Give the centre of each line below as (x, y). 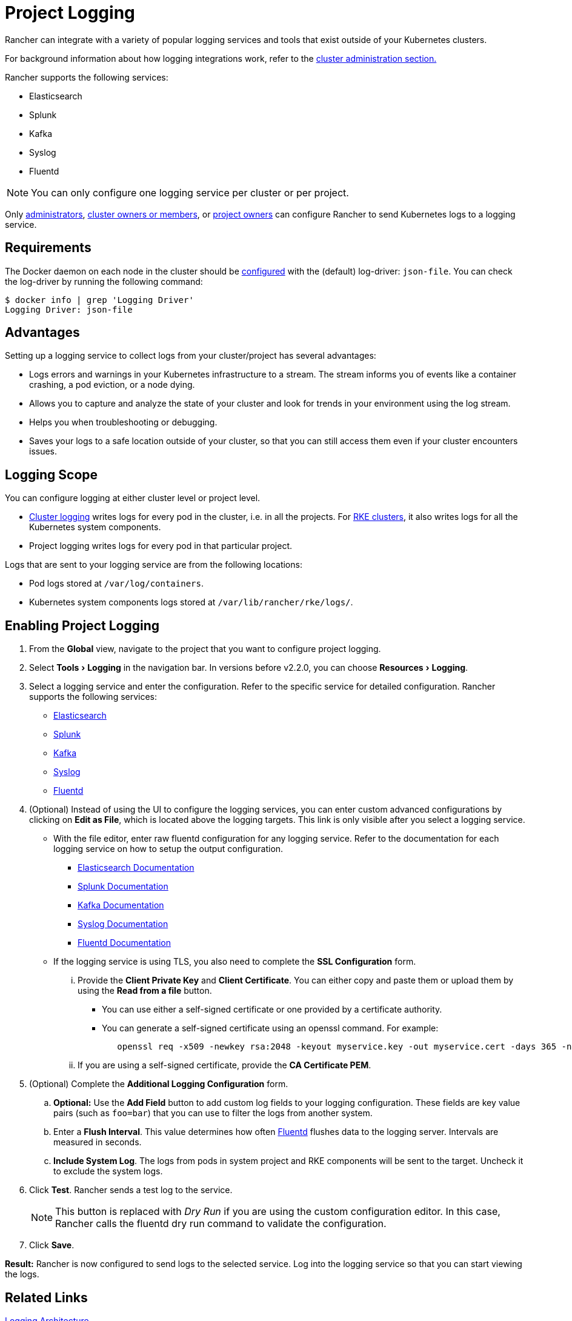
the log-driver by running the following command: (104, 281)
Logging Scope (52, 474)
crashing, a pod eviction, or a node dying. (112, 385)
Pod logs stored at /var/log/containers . (116, 584)
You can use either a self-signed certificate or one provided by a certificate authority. (272, 1010)
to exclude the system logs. (108, 1171)
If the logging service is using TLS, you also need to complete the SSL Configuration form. (235, 962)
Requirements (48, 248)
